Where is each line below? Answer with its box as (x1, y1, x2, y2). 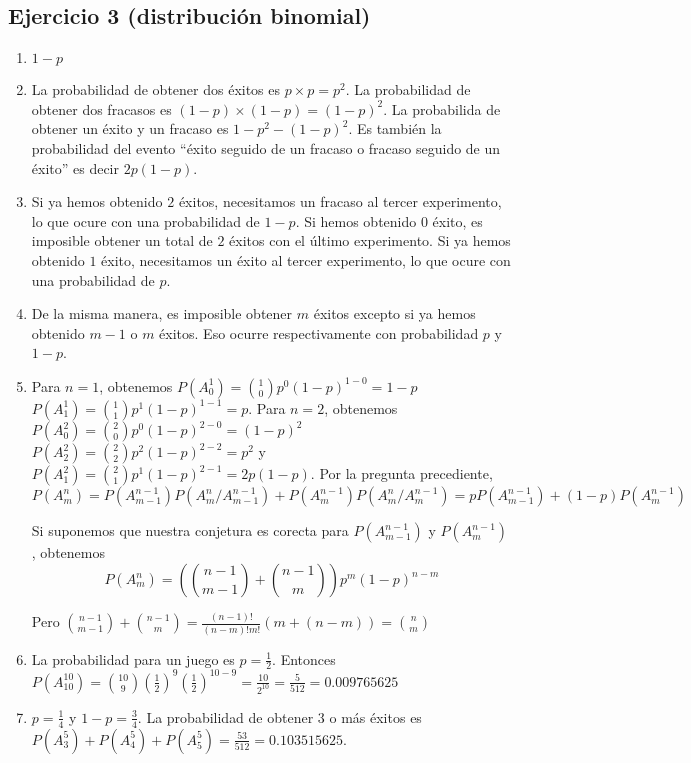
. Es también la (348, 118, 442, 139)
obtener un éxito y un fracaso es (31, 118, 229, 139)
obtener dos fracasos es (31, 98, 172, 119)
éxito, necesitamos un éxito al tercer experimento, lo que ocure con (101, 249, 511, 270)
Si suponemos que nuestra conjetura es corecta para (31, 520, 349, 541)
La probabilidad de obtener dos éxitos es (31, 79, 281, 100)
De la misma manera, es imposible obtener (31, 303, 293, 324)
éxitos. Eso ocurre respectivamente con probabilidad (159, 322, 479, 343)
